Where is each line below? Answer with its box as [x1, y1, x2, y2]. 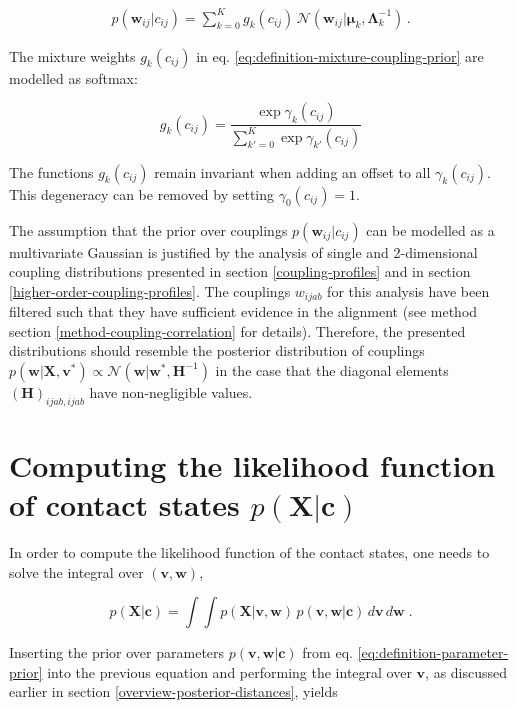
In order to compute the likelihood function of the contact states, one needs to [9, 542, 490, 563]
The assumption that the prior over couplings [9, 219, 288, 240]
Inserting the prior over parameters [9, 642, 225, 663]
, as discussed [425, 661, 508, 682]
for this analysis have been [327, 280, 490, 301]
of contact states [9, 484, 240, 525]
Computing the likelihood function [9, 444, 496, 485]
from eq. [302, 642, 353, 663]
